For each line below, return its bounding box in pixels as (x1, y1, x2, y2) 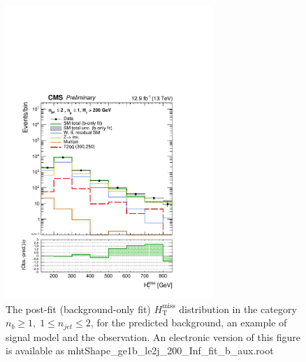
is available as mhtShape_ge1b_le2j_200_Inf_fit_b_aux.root (6, 343, 274, 358)
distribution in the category (179, 301, 297, 316)
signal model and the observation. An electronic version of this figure (6, 329, 301, 344)
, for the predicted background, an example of (90, 315, 287, 330)
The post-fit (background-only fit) (6, 301, 151, 316)
